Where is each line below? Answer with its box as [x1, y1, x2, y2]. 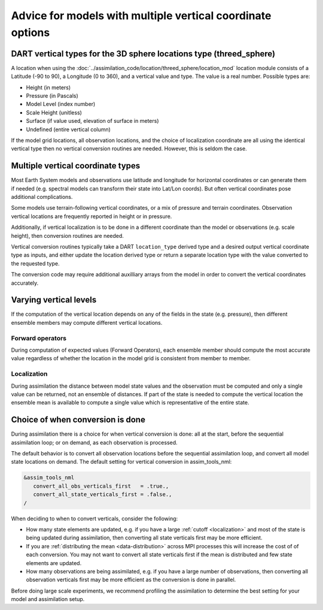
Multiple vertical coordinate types [11, 161, 141, 171]
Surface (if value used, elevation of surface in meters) [26, 117, 159, 125]
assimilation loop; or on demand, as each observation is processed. [11, 439, 178, 446]
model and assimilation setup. [11, 596, 85, 603]
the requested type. [11, 259, 60, 267]
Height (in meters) [26, 84, 71, 91]
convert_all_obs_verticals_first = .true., [33, 482, 169, 490]
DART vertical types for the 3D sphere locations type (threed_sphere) [11, 49, 276, 59]
